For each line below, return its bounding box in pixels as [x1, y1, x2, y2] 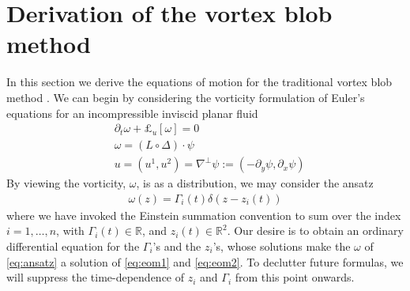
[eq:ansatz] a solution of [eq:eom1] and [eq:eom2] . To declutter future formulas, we [6, 253, 404, 270]
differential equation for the [6, 238, 140, 254]
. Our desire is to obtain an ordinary [227, 222, 404, 239]
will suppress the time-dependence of [6, 269, 185, 285]
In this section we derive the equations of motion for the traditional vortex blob [6, 74, 393, 90]
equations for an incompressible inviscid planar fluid [6, 104, 258, 121]
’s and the [152, 238, 201, 254]
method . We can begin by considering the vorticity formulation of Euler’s [6, 89, 365, 105]
